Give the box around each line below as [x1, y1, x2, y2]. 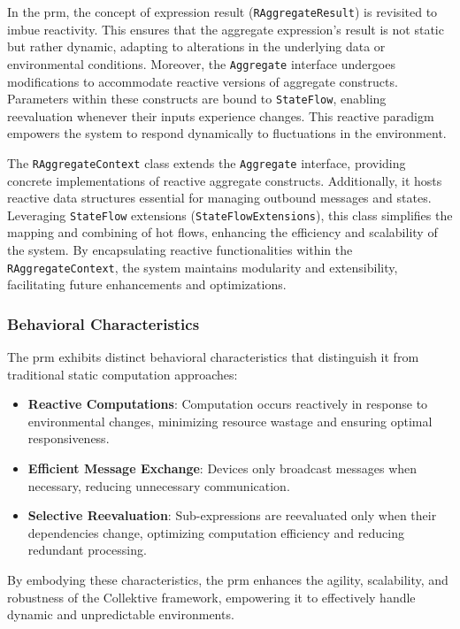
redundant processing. [27, 541, 147, 559]
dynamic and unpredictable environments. [7, 605, 234, 624]
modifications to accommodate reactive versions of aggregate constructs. [7, 72, 398, 90]
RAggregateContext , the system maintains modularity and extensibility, [7, 257, 398, 276]
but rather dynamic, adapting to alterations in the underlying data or [7, 37, 386, 56]
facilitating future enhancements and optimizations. [7, 275, 287, 294]
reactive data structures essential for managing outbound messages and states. [7, 188, 432, 207]
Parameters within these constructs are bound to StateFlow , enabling [7, 89, 387, 108]
